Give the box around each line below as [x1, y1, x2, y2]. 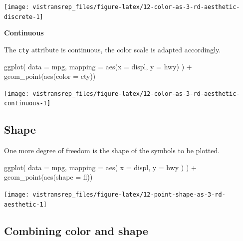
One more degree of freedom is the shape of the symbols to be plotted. [4, 145, 220, 156]
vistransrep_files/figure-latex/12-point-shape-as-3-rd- [32, 191, 226, 199]
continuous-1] [4, 100, 51, 107]
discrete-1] [4, 13, 43, 20]
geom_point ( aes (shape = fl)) [4, 172, 93, 182]
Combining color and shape [4, 223, 148, 238]
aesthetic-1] [4, 201, 47, 208]
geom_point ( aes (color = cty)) [4, 71, 96, 81]
